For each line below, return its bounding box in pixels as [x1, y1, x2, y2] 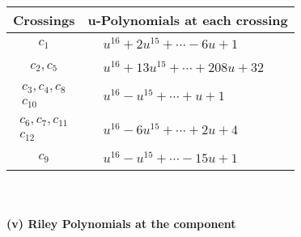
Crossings [13, 11, 75, 29]
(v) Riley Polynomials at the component [6, 214, 236, 231]
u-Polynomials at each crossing [87, 11, 288, 29]
